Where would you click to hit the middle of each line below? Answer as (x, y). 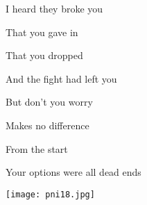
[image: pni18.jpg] (50, 194)
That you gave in (42, 32)
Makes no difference (47, 125)
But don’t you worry (49, 102)
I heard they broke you (54, 8)
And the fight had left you (61, 78)
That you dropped (44, 55)
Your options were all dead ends (73, 172)
